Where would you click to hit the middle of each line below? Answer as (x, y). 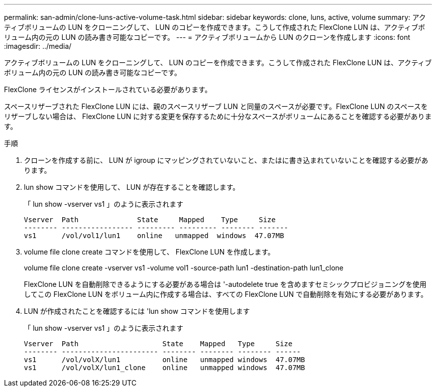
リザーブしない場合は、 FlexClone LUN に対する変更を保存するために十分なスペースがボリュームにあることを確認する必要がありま (218, 116)
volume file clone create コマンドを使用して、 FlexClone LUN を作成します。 (149, 252)
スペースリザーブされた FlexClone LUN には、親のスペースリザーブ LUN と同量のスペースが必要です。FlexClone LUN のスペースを (216, 106)
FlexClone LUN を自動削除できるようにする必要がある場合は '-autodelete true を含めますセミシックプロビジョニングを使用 (225, 284)
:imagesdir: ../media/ (38, 46)
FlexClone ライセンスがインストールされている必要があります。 (108, 89)
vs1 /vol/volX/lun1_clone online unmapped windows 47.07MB (164, 368)
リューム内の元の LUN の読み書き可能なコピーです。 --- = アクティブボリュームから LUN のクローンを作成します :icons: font (207, 37)
